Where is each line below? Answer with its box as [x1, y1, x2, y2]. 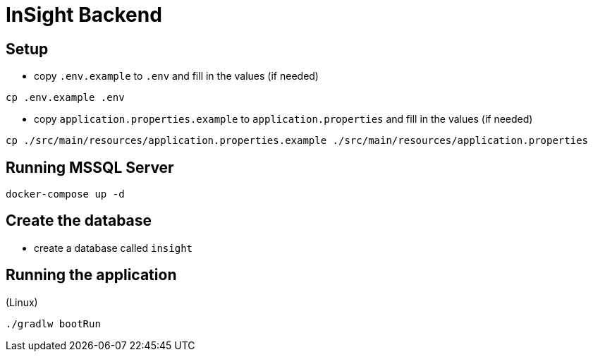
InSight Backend [6, 3, 162, 27]
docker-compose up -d [6, 188, 125, 200]
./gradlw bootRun [6, 317, 101, 329]
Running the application [6, 266, 177, 284]
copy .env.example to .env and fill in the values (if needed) [34, 70, 319, 83]
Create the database [6, 212, 152, 230]
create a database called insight [34, 241, 193, 254]
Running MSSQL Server [6, 158, 174, 176]
